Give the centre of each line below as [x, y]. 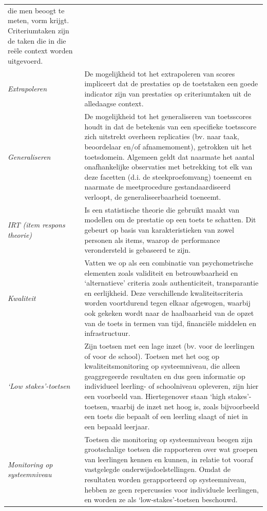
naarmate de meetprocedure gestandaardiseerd [158, 187]
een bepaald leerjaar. [117, 426]
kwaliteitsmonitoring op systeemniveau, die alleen [162, 366]
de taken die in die [37, 40]
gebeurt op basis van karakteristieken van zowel [159, 229]
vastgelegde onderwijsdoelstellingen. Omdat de [157, 469]
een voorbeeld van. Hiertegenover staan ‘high [155, 396]
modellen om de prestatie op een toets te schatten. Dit [170, 220]
